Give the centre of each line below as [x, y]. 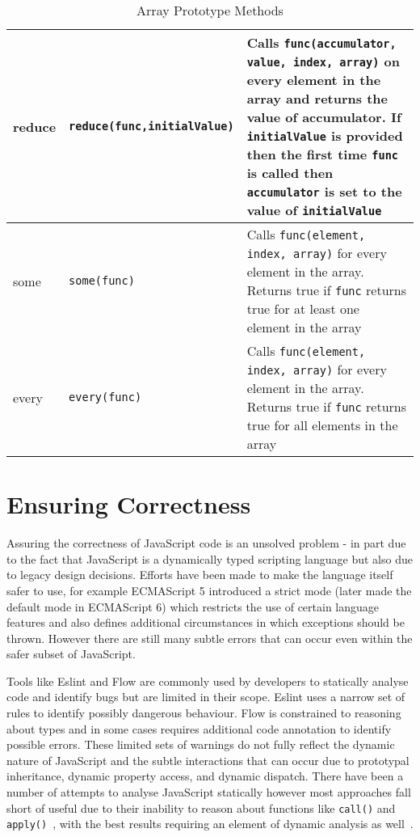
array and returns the [317, 98]
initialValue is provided [325, 135]
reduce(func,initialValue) [151, 126]
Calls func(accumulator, [321, 42]
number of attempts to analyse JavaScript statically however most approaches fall [209, 792]
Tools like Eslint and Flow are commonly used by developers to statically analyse [208, 681]
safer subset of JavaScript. [71, 654]
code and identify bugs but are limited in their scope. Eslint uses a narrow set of [206, 697]
